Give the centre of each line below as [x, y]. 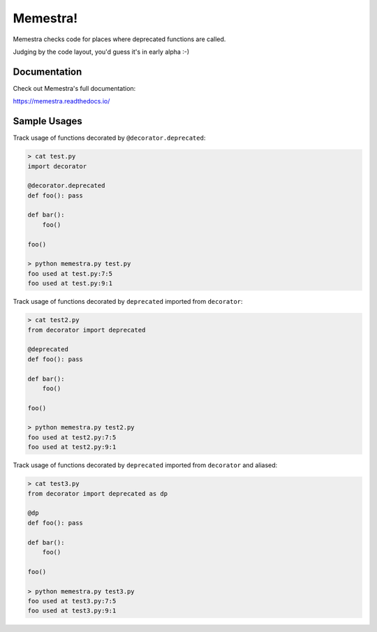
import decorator [57, 166]
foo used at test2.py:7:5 [72, 437]
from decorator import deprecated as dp [97, 493]
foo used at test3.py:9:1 [72, 611]
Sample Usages [48, 121]
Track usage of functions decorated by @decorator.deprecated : [109, 138]
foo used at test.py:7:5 [70, 273]
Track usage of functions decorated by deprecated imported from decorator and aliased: [145, 465]
